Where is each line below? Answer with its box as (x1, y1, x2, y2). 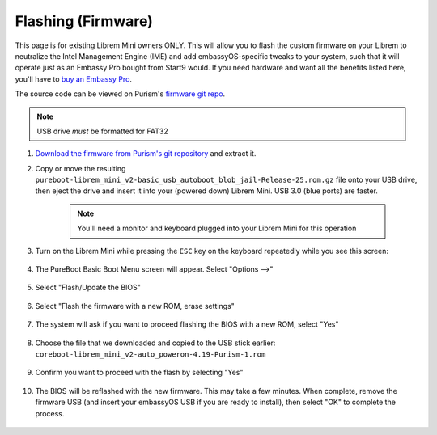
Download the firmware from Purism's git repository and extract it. (35, 149, 257, 158)
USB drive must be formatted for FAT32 (36, 126, 169, 136)
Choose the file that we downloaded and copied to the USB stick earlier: (35, 338, 276, 348)
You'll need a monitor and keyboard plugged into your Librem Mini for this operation (77, 223, 357, 234)
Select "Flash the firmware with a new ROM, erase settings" (35, 301, 235, 310)
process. (35, 408, 65, 418)
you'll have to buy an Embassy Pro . (15, 74, 133, 84)
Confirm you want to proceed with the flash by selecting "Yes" (35, 368, 244, 378)
